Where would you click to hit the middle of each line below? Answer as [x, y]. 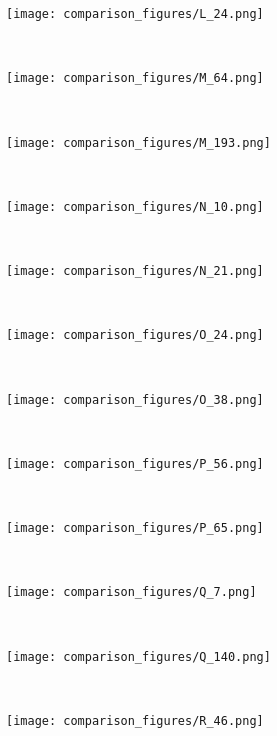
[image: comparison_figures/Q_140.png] [138, 656]
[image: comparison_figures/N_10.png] [135, 206]
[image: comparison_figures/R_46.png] [135, 720]
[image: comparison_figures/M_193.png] [138, 142]
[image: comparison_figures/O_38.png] [135, 399]
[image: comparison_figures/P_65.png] [135, 528]
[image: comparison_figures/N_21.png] [135, 271]
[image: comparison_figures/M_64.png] [135, 78]
